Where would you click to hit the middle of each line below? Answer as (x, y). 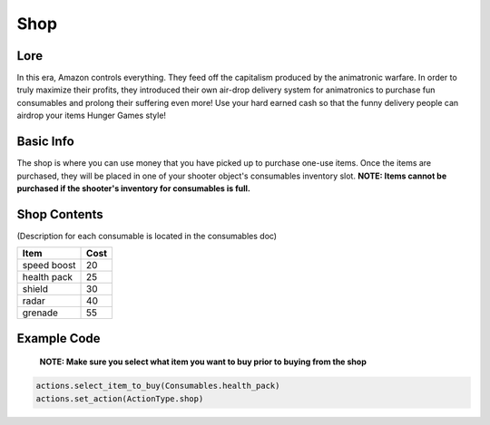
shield (35, 289)
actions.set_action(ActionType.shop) (120, 398)
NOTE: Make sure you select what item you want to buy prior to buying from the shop (203, 362)
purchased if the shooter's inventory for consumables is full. (134, 188)
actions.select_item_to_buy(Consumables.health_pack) (158, 386)
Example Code (59, 338)
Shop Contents (60, 214)
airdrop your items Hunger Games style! (92, 116)
